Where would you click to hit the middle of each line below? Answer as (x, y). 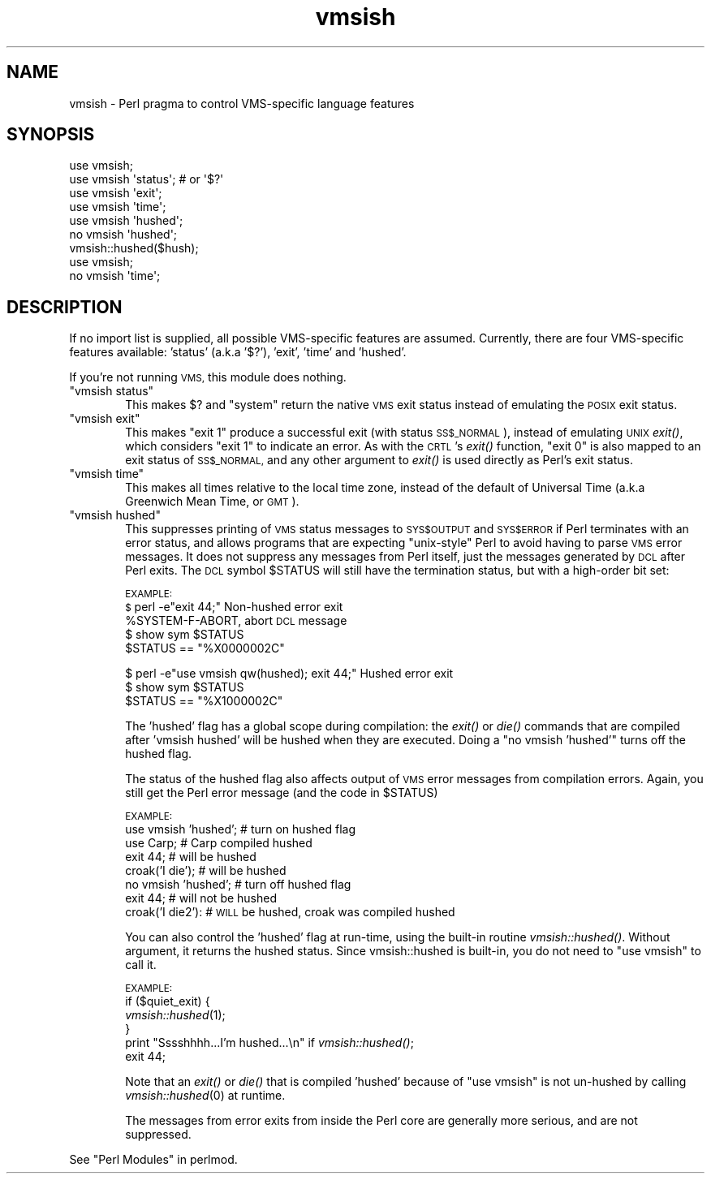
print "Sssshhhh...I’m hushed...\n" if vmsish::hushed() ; (269, 1043)
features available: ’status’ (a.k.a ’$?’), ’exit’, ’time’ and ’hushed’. (238, 352)
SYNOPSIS (51, 135)
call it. (141, 965)
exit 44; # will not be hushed (201, 898)
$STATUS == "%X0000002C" (205, 648)
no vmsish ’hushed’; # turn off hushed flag (238, 885)
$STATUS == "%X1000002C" (204, 701)
